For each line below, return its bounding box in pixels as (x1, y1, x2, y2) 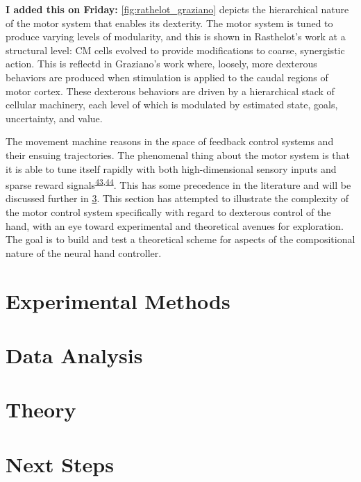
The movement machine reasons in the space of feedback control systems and (6, 134, 334, 149)
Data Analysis (6, 340, 143, 369)
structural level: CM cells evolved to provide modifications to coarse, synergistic (6, 42, 345, 57)
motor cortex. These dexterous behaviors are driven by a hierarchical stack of (6, 83, 335, 98)
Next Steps (6, 449, 114, 478)
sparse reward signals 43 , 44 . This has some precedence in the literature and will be (6, 176, 351, 192)
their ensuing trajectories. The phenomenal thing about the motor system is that (6, 147, 350, 162)
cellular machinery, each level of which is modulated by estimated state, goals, (6, 97, 338, 112)
